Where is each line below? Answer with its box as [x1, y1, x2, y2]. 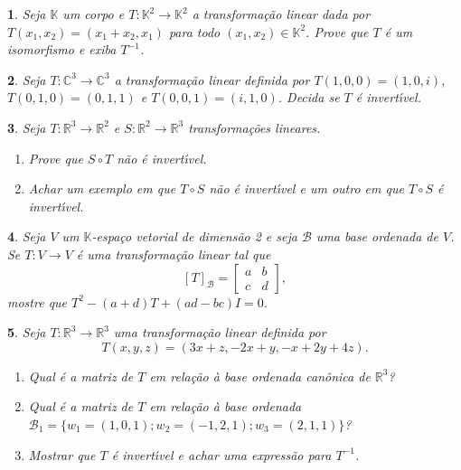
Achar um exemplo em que [28, 179, 176, 198]
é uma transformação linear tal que [76, 244, 271, 263]
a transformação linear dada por [192, 5, 371, 23]
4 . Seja [7, 227, 46, 246]
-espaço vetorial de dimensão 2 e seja [91, 227, 297, 246]
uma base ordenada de [315, 227, 438, 246]
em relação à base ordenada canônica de [149, 366, 371, 385]
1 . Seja [7, 5, 46, 23]
